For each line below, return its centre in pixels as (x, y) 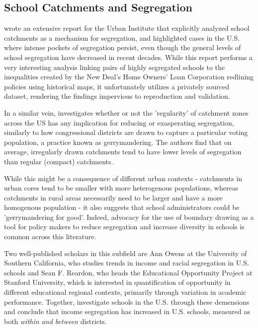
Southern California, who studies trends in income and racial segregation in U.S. (127, 263)
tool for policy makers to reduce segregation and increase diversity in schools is (124, 227)
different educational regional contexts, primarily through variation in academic (125, 292)
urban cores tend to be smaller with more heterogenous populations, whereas (121, 188)
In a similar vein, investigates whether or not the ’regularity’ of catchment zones (126, 112)
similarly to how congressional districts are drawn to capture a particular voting (126, 132)
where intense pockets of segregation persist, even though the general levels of (123, 47)
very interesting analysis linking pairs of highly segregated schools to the (115, 67)
